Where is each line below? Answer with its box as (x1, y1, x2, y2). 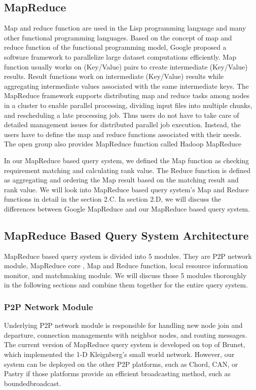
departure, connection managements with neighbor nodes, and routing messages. (4, 329, 247, 340)
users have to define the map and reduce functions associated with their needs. (4, 129, 242, 139)
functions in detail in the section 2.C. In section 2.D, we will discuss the (4, 194, 221, 204)
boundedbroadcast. (4, 378, 61, 388)
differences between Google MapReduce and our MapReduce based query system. (4, 203, 250, 213)
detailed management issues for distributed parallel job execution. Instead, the (4, 119, 241, 130)
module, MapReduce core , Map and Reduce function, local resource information (4, 260, 248, 271)
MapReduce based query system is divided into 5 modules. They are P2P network (4, 250, 252, 261)
